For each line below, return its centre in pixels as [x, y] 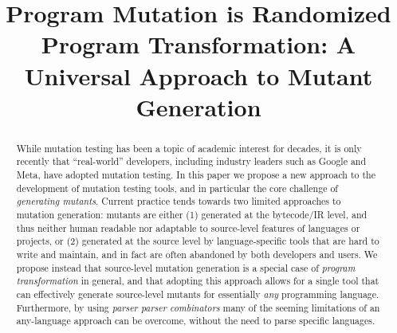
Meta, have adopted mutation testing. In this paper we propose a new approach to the [196, 175]
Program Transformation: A [198, 44]
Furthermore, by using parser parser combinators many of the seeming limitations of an [198, 307]
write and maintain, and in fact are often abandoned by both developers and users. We [197, 254]
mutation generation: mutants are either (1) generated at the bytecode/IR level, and [192, 215]
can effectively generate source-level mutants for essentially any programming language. [198, 294]
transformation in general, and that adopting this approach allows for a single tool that [198, 281]
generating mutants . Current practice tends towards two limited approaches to [179, 201]
